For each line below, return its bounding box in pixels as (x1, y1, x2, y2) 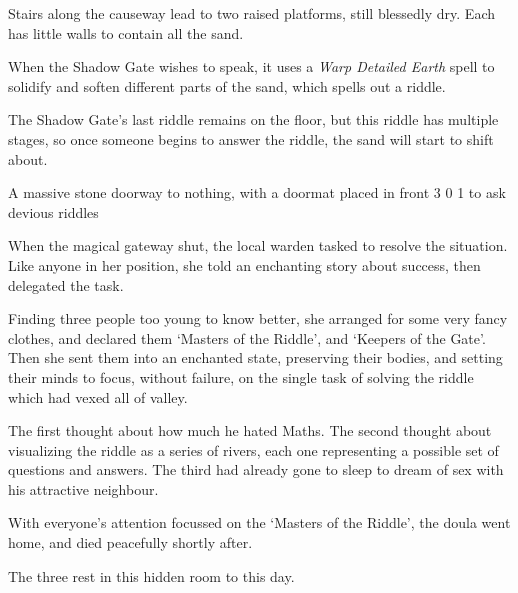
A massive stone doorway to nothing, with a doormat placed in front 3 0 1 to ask (8, 182, 506, 203)
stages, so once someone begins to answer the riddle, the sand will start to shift (8, 128, 494, 149)
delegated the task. (8, 274, 124, 295)
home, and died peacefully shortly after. (8, 532, 253, 553)
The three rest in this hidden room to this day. (8, 565, 295, 586)
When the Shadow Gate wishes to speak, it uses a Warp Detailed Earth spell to (8, 56, 495, 77)
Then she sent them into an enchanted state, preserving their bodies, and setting (8, 347, 503, 368)
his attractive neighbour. (8, 478, 159, 499)
